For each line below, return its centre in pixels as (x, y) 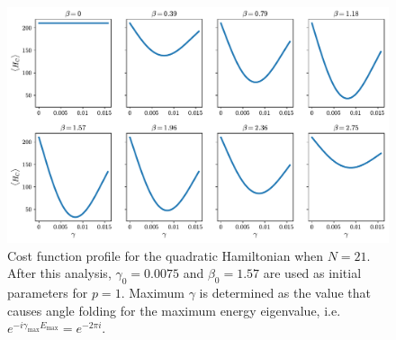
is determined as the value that (285, 293)
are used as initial (312, 273)
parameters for (48, 293)
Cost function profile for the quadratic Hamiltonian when (166, 255)
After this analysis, (59, 273)
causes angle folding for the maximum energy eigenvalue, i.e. (174, 310)
